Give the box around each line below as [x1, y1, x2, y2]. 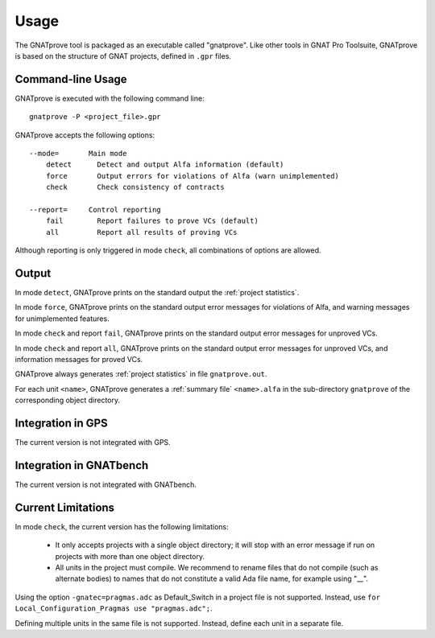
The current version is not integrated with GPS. [14, 438, 171, 447]
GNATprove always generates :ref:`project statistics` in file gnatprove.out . [14, 369, 267, 379]
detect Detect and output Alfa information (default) [45, 160, 284, 169]
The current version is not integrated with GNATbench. [14, 480, 197, 489]
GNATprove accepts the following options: [14, 130, 155, 140]
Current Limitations [14, 500, 115, 514]
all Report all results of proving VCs [45, 228, 238, 237]
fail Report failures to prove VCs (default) [45, 216, 259, 225]
